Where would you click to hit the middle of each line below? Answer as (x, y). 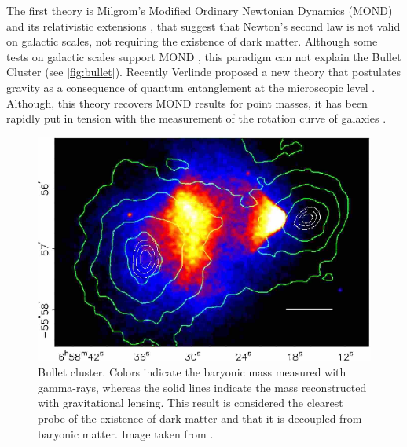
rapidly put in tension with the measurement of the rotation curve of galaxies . (196, 118)
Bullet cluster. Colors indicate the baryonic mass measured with (192, 372)
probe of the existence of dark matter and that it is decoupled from (200, 418)
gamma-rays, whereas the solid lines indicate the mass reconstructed (202, 387)
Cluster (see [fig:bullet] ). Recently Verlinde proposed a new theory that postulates (204, 72)
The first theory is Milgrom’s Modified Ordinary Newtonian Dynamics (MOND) (200, 10)
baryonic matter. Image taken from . (126, 433)
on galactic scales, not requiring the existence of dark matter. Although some (192, 41)
